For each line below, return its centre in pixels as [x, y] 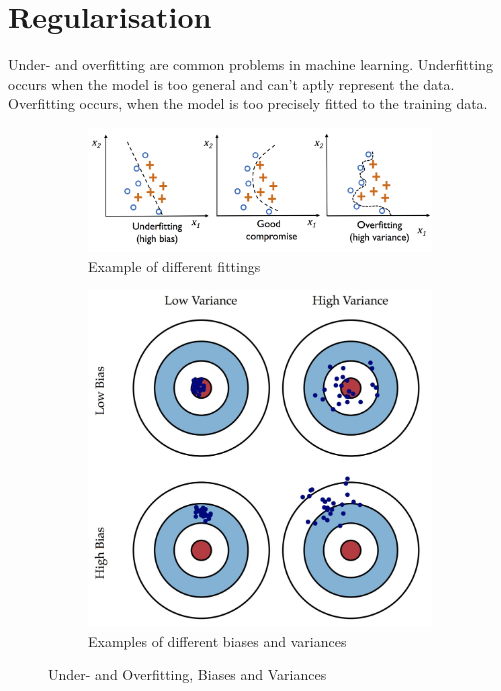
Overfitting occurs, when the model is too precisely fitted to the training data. [248, 103]
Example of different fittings [174, 265]
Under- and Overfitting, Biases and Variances [187, 674]
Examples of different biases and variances [217, 640]
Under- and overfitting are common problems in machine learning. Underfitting [250, 64]
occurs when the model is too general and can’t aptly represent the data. [231, 83]
